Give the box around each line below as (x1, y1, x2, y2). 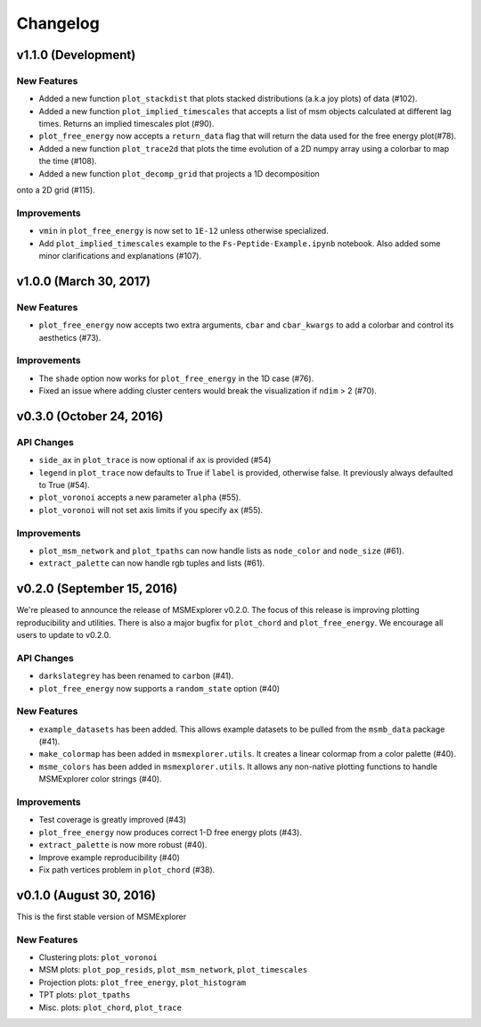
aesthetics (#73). (38, 332, 102, 343)
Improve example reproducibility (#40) (38, 852, 180, 863)
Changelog (16, 13, 100, 33)
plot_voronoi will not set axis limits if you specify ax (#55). (38, 504, 264, 515)
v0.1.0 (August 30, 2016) (16, 888, 156, 903)
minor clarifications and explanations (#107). (38, 250, 202, 261)
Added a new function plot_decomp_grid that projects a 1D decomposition (38, 168, 320, 178)
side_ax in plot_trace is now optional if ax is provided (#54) (38, 455, 272, 466)
